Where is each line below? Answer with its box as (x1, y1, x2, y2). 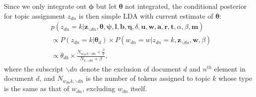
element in (214, 63, 246, 73)
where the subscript (4, 63, 64, 73)
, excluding (82, 83, 116, 94)
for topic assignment (4, 10, 65, 21)
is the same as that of (4, 83, 70, 94)
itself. (130, 83, 147, 94)
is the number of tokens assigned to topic (85, 73, 211, 83)
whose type (218, 73, 253, 83)
